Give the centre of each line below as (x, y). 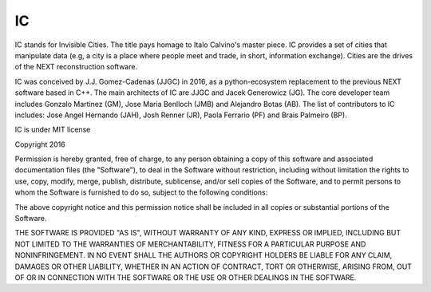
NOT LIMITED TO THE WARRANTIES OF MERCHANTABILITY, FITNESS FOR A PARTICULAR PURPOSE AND (190, 244)
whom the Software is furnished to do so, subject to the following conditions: (141, 192)
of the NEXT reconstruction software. (76, 67)
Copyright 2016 (40, 144)
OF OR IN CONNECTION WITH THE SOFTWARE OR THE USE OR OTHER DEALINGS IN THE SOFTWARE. (186, 277)
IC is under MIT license (53, 130)
